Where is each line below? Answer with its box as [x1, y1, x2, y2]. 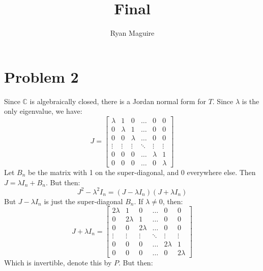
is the [242, 95, 259, 106]
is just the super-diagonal [44, 195, 123, 206]
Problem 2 [4, 66, 79, 87]
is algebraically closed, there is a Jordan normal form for [30, 95, 206, 106]
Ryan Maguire [110, 28, 155, 38]
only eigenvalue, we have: [4, 106, 82, 116]
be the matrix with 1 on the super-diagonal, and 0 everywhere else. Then [28, 167, 256, 178]
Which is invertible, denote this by [4, 257, 112, 267]
